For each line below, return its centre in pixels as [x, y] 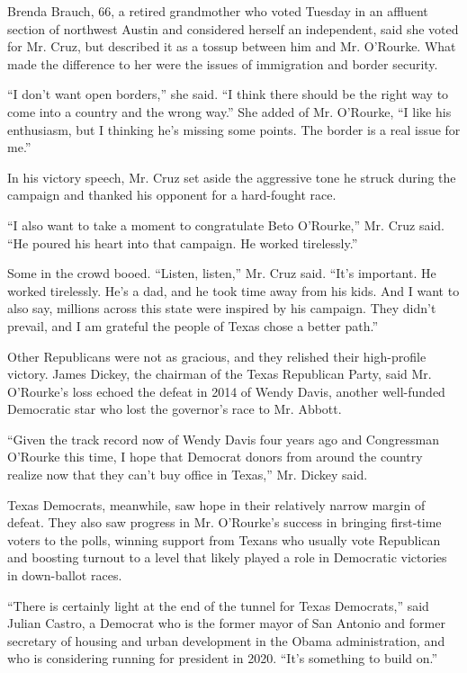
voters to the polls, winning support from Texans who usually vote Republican [224, 539]
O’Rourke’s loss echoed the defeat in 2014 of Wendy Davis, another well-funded [226, 391]
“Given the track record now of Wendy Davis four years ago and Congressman [223, 439]
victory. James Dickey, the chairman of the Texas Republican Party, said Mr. [220, 374]
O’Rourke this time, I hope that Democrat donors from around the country [215, 457]
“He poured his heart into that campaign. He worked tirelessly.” [183, 242]
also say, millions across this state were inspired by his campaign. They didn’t [222, 308]
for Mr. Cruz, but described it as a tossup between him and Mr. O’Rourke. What [232, 46]
